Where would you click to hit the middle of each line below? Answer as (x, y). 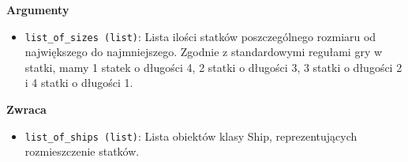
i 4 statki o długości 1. (79, 83)
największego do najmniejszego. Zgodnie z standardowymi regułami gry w (204, 52)
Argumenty (38, 9)
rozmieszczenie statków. (82, 151)
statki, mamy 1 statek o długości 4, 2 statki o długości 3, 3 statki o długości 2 (213, 67)
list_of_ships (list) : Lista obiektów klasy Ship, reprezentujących (191, 136)
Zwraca (26, 109)
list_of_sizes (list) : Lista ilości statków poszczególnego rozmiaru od (200, 36)
